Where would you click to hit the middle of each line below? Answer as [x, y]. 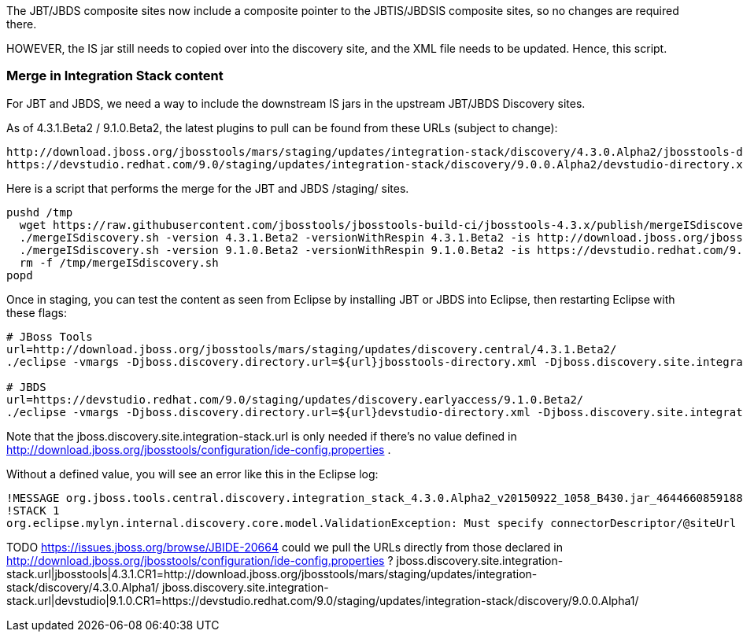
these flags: [37, 312]
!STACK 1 [33, 510]
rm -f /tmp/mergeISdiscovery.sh [119, 262]
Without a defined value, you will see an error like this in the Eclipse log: [192, 474]
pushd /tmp [40, 212]
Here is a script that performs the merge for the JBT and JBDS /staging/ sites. [208, 188]
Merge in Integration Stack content [115, 76]
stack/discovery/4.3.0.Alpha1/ [83, 587]
